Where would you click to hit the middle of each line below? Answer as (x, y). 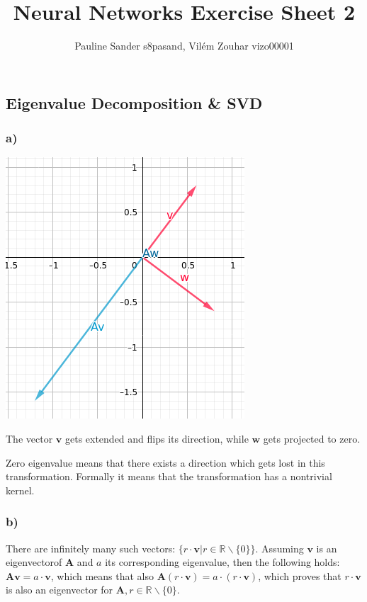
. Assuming (280, 548)
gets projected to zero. (312, 438)
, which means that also (102, 575)
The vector (29, 438)
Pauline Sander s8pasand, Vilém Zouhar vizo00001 (184, 46)
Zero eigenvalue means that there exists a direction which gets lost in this (165, 462)
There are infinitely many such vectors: (91, 548)
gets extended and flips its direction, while (157, 438)
